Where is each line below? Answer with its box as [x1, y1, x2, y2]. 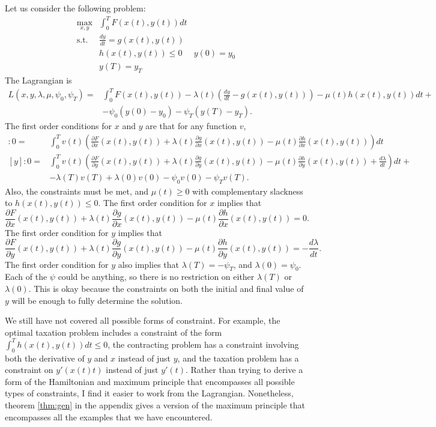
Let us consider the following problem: [5, 2, 146, 14]
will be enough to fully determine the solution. [11, 294, 183, 306]
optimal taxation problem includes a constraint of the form [5, 326, 222, 338]
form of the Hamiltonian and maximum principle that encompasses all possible [5, 375, 295, 387]
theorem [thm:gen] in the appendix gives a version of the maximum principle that [5, 398, 306, 411]
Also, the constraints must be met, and [5, 184, 149, 197]
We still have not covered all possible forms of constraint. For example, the [5, 314, 280, 327]
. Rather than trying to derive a [185, 363, 303, 376]
